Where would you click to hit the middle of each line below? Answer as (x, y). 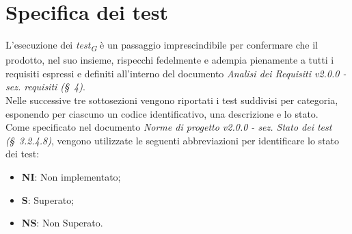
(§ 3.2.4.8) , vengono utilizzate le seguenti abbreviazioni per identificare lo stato (173, 140)
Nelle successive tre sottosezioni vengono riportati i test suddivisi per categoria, (172, 100)
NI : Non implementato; (71, 177)
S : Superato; (48, 199)
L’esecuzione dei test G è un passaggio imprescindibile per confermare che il (162, 45)
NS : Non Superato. (62, 223)
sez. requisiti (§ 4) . (45, 87)
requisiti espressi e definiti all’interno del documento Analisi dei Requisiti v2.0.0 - (176, 73)
